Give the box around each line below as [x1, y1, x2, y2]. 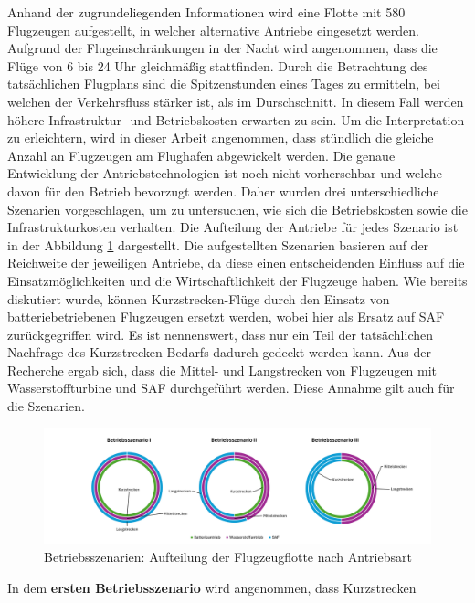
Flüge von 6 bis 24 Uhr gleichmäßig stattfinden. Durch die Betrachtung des [7, 56, 428, 75]
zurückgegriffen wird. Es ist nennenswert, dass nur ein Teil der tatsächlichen [7, 324, 433, 344]
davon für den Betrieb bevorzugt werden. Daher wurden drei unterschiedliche [7, 181, 439, 200]
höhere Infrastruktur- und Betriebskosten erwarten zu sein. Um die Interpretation [7, 110, 465, 129]
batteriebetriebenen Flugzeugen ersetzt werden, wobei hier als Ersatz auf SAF [7, 307, 445, 326]
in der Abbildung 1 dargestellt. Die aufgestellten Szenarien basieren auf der [7, 235, 429, 254]
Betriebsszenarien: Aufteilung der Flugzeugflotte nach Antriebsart [44, 546, 412, 566]
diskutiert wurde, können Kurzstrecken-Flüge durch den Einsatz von [7, 289, 390, 308]
